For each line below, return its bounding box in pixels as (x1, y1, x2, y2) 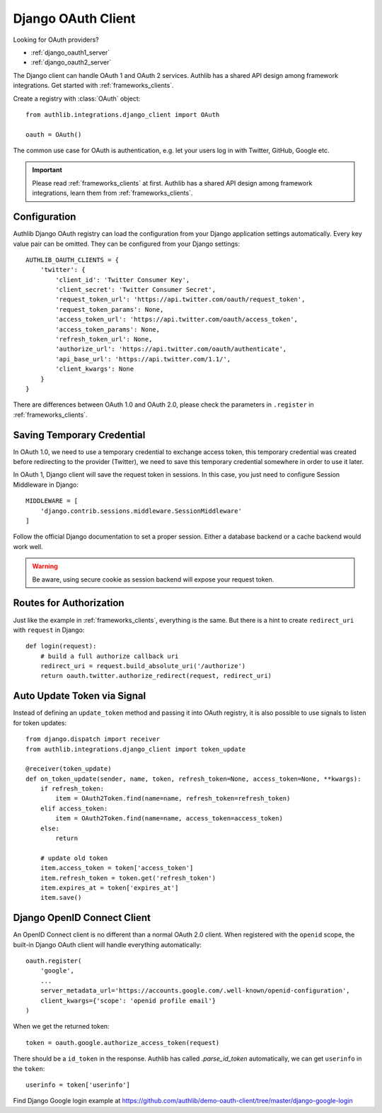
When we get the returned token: (13, 1022, 110, 1031)
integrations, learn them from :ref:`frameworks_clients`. (32, 188, 193, 198)
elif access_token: (40, 804, 108, 813)
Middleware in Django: (13, 480, 79, 489)
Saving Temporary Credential (13, 429, 146, 441)
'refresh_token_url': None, (55, 335, 153, 344)
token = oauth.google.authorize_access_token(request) (25, 1039, 220, 1046)
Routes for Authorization (13, 597, 125, 609)
